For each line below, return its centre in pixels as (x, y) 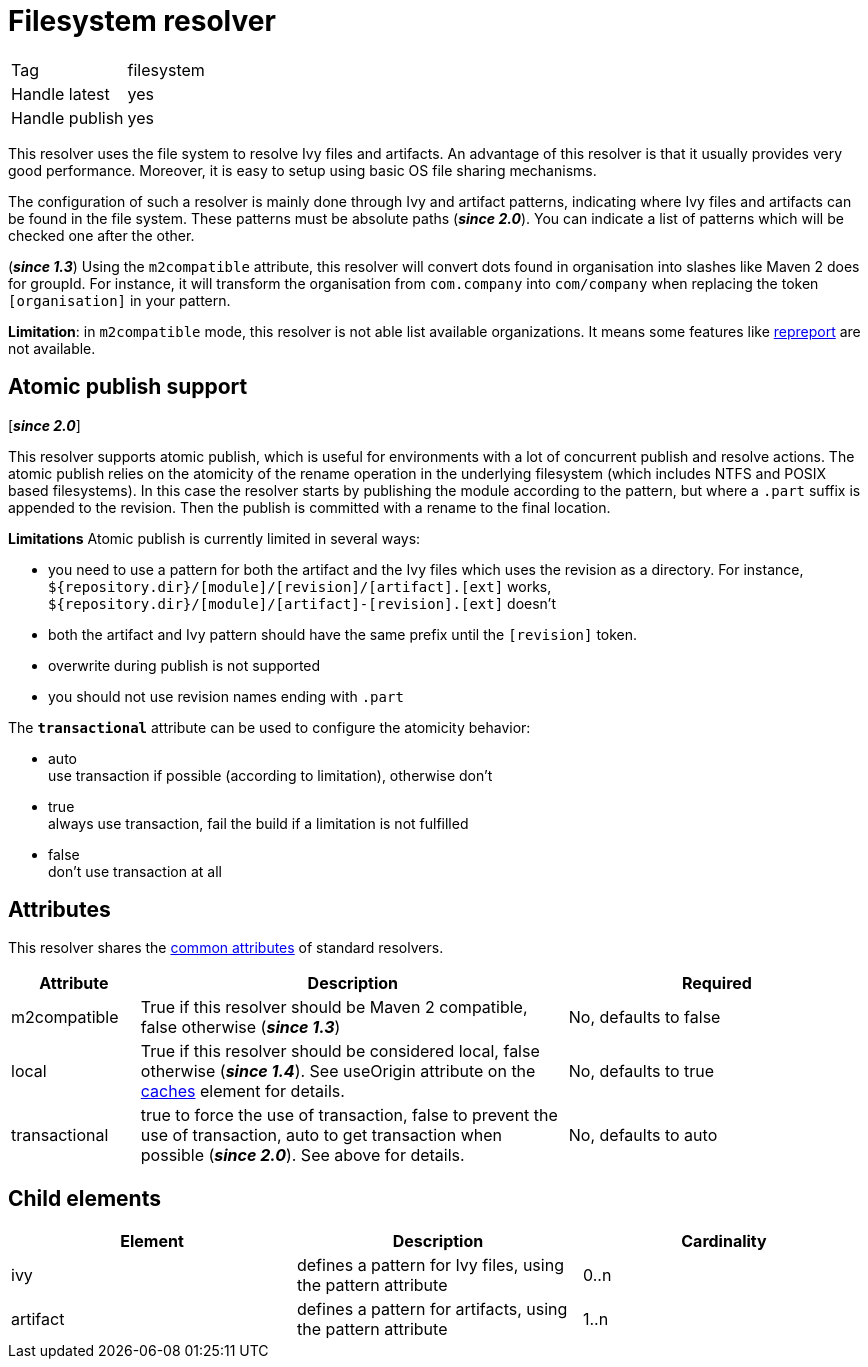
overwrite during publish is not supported (184, 665)
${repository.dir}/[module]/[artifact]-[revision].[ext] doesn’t (302, 603)
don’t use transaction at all (135, 871)
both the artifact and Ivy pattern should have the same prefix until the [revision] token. (343, 634)
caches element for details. (242, 1091)
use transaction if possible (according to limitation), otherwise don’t (270, 775)
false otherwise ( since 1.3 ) (240, 1027)
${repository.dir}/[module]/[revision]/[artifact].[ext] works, (300, 586)
